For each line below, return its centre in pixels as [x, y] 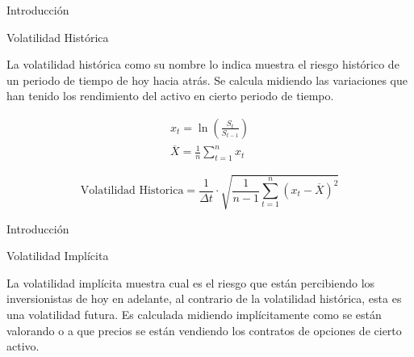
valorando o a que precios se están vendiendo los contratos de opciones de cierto [204, 330]
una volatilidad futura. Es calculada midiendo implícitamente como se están [194, 314]
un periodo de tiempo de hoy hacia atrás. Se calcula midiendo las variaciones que [207, 80]
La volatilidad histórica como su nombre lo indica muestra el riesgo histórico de [203, 64]
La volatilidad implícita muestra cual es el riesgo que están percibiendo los [191, 282]
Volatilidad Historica [132, 191]
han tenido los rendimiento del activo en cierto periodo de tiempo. [170, 96]
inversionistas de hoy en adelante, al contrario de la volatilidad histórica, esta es [204, 298]
